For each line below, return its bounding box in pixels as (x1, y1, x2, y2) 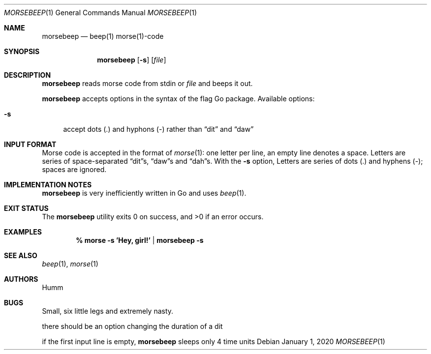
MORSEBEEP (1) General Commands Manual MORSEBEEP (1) (4, 8, 197, 17)
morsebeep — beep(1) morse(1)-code (42, 32, 164, 40)
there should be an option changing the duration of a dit (42, 322, 223, 330)
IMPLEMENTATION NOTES (4, 180, 92, 189)
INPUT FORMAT (4, 140, 57, 148)
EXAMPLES (4, 228, 42, 236)
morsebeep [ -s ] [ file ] (97, 56, 166, 64)
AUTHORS (4, 275, 38, 283)
